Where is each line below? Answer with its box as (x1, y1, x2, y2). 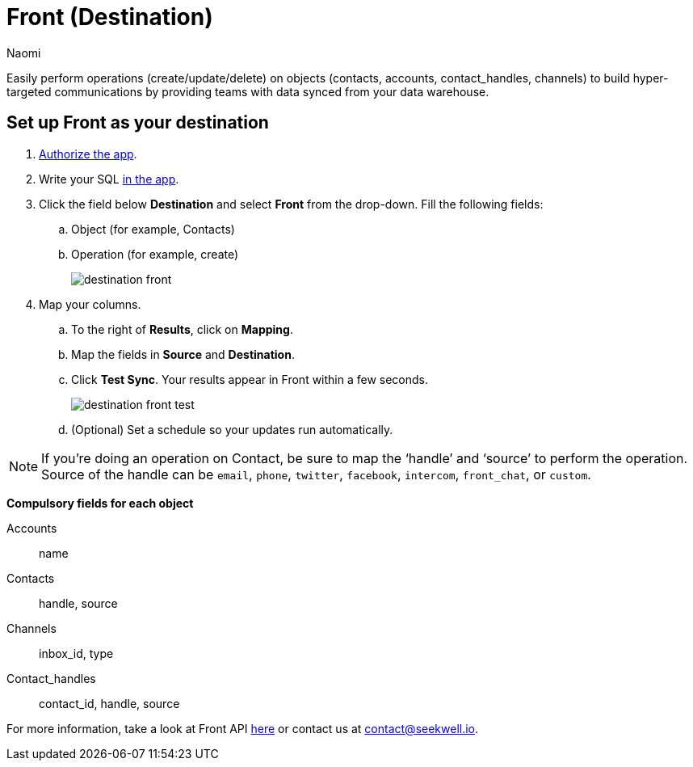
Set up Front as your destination (6, 112, 269, 133)
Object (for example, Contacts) (71, 221, 235, 236)
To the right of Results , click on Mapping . (71, 322, 293, 336)
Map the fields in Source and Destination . (71, 347, 295, 361)
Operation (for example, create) (71, 247, 239, 261)
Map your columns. (39, 297, 141, 311)
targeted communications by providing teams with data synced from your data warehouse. (6, 84, 489, 99)
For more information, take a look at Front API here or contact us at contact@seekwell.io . (6, 721, 479, 735)
